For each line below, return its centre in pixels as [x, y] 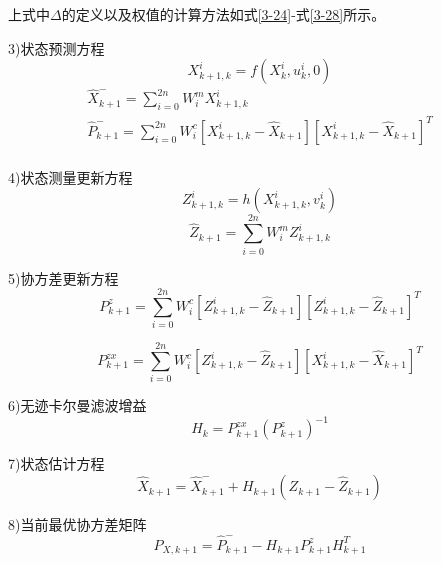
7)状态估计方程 [56, 463]
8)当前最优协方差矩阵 [77, 524]
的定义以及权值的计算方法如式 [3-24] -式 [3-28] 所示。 [223, 14]
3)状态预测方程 [56, 47]
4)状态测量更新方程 [70, 176]
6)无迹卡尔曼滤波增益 [77, 405]
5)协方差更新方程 [63, 277]
